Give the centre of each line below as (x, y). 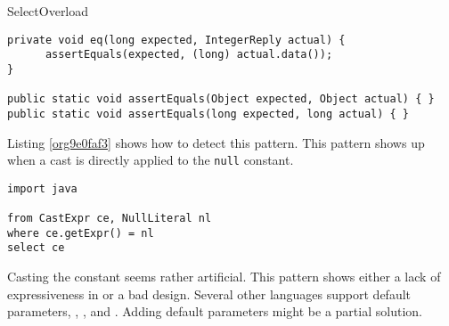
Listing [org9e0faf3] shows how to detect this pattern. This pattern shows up (216, 142)
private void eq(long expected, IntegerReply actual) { (176, 40)
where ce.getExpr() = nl (81, 233)
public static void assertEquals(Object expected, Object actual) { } (221, 99)
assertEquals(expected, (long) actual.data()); (189, 55)
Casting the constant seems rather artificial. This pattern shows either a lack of (224, 277)
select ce (36, 248)
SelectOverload (48, 11)
